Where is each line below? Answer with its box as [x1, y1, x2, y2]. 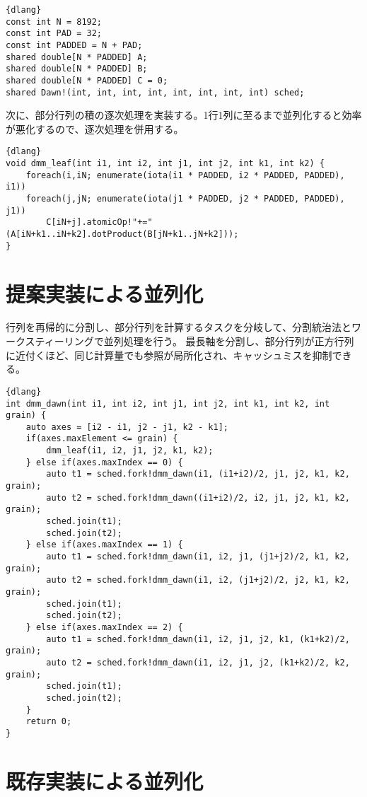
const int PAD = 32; [6, 28, 103, 39]
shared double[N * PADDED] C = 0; [6, 75, 168, 86]
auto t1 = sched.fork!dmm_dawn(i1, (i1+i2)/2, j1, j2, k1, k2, [46, 469, 350, 479]
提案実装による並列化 [6, 279, 204, 308]
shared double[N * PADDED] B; [6, 64, 148, 74]
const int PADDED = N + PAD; [6, 40, 143, 50]
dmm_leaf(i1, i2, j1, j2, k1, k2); [46, 446, 214, 456]
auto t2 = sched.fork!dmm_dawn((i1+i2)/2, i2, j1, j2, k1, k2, [46, 492, 350, 503]
